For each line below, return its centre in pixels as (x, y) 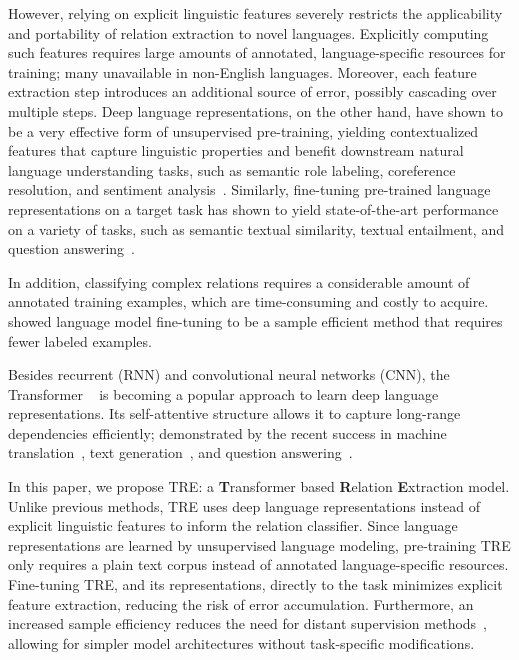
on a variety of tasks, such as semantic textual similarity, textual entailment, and (256, 228)
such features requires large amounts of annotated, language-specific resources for (257, 52)
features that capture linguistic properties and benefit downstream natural (236, 150)
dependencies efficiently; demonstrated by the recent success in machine (227, 432)
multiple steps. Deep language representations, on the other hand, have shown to (255, 110)
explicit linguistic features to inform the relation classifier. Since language (233, 525)
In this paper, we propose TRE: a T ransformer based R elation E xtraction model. (259, 486)
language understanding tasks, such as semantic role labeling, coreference (232, 169)
